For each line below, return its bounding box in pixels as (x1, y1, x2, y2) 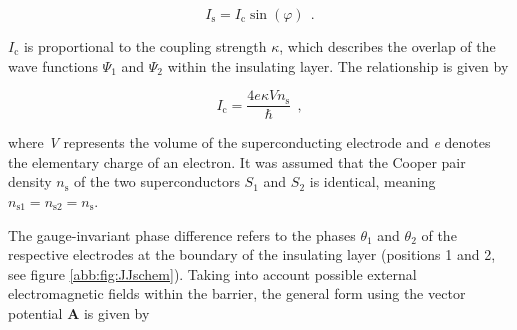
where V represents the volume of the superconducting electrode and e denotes (8, 132, 491, 153)
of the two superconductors (74, 171, 240, 192)
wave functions (8, 55, 98, 76)
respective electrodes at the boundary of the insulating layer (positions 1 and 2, (8, 244, 496, 265)
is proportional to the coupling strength (23, 36, 267, 56)
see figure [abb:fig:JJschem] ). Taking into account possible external (8, 263, 417, 284)
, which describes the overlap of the (279, 36, 496, 56)
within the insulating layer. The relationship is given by (167, 55, 509, 76)
